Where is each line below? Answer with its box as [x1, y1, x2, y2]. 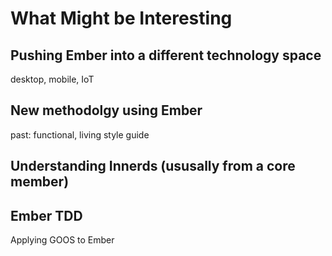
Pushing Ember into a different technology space [10, 47, 322, 64]
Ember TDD [10, 207, 83, 224]
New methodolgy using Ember [10, 102, 203, 119]
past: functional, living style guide [10, 128, 150, 141]
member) [10, 173, 70, 191]
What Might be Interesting [10, 7, 233, 30]
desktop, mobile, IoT [10, 73, 95, 85]
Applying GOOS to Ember [10, 234, 115, 246]
